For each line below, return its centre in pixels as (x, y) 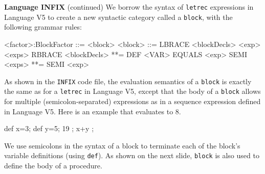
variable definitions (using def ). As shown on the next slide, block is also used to (132, 155)
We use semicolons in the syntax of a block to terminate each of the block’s (122, 145)
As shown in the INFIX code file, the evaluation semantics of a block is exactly (128, 81)
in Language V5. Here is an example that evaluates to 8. (93, 111)
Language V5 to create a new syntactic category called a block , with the (118, 17)
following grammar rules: (43, 27)
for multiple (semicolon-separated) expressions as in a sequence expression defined (132, 101)
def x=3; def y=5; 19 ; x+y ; (49, 128)
